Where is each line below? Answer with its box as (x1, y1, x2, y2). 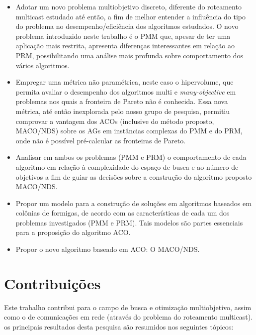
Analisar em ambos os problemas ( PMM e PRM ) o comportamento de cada (15, 152, 247, 162)
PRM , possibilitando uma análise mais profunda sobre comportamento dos (15, 50, 243, 60)
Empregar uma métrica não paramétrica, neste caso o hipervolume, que (15, 77, 234, 87)
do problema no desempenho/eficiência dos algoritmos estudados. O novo (15, 21, 239, 31)
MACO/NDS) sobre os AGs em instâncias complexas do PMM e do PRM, (15, 125, 243, 136)
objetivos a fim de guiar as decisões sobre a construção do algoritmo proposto (15, 171, 252, 182)
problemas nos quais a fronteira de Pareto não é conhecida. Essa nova (15, 96, 228, 107)
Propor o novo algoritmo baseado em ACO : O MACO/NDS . (15, 244, 200, 254)
